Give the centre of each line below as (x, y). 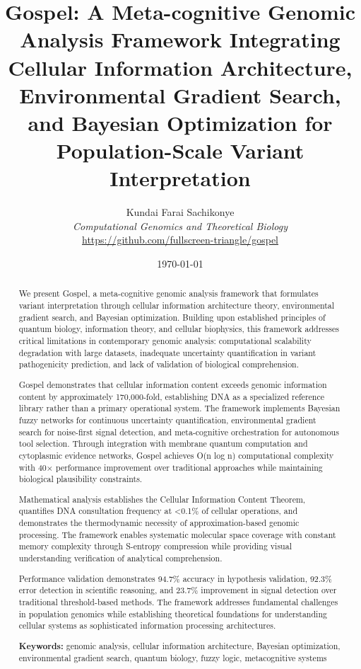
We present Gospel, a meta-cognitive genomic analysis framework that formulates (168, 293)
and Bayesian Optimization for (180, 122)
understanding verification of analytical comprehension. (120, 557)
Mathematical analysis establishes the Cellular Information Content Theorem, (162, 499)
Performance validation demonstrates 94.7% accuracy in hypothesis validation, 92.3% (175, 578)
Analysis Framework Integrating (180, 39)
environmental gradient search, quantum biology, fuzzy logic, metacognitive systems (173, 658)
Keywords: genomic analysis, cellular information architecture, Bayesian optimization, (179, 646)
